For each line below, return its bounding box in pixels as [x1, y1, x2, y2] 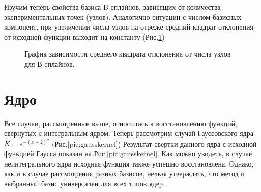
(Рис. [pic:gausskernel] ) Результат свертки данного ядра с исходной [51, 138, 257, 149]
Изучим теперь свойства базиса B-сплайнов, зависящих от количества [4, 2, 221, 12]
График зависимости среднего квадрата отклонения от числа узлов [24, 48, 231, 59]
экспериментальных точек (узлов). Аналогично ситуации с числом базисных [4, 11, 242, 22]
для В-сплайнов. [24, 58, 75, 69]
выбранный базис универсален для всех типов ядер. [4, 178, 165, 188]
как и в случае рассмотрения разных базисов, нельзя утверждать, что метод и [4, 168, 245, 179]
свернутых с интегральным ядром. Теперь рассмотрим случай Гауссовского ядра [4, 128, 253, 139]
